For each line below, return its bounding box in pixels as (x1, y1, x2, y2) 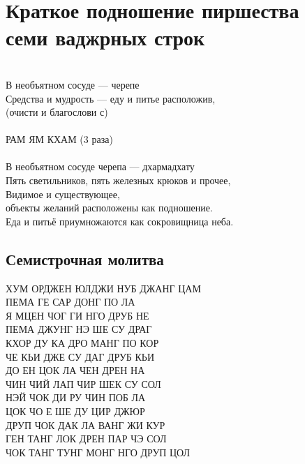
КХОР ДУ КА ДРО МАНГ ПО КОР (6, 336, 159, 350)
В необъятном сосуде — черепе (6, 77, 140, 91)
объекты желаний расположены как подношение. (6, 200, 213, 215)
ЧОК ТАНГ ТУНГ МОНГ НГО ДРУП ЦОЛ (6, 444, 190, 459)
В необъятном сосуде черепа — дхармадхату (6, 159, 195, 174)
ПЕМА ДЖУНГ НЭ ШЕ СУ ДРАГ (6, 322, 152, 336)
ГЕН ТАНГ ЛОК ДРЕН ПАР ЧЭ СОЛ (6, 431, 167, 446)
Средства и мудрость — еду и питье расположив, (6, 91, 216, 105)
